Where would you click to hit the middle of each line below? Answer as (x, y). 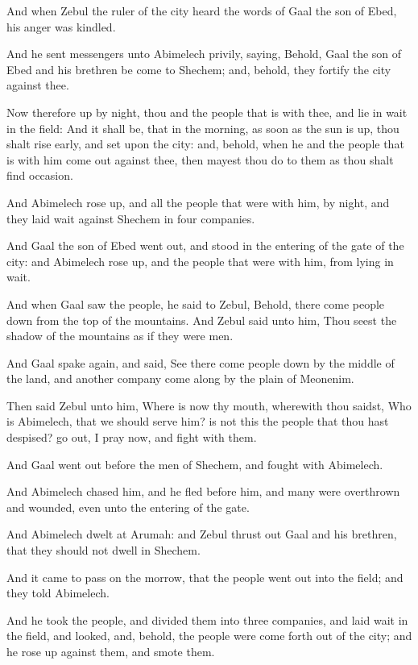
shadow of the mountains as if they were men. (120, 336)
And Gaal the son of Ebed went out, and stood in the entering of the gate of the (205, 245)
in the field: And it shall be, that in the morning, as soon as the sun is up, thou (203, 128)
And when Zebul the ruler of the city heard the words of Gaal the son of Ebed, (202, 10)
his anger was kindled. (61, 26)
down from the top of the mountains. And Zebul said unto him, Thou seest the (202, 320)
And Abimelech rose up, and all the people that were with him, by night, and (198, 202)
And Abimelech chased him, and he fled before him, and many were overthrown (203, 491)
